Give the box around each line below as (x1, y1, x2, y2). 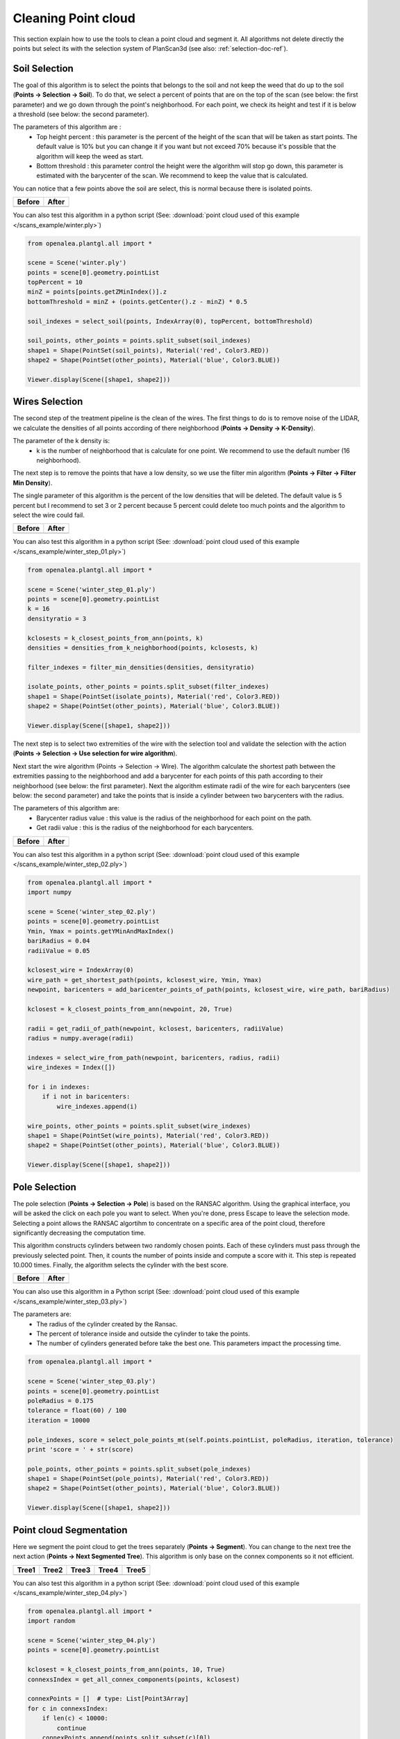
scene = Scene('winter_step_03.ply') (27, 1377, 156, 1386)
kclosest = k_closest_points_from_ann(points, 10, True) (27, 1666, 226, 1674)
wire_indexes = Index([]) (27, 1064, 116, 1071)
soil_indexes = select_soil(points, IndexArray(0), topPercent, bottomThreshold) (27, 317, 314, 325)
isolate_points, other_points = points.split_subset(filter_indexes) (27, 682, 269, 691)
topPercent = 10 (27, 278, 83, 287)
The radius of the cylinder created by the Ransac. (36, 1320, 178, 1328)
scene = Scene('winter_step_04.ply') (27, 1637, 156, 1644)
